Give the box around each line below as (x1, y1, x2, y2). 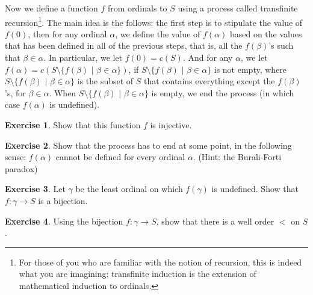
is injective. (150, 119, 192, 131)
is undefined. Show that (211, 182, 299, 195)
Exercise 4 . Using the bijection (5, 214, 123, 227)
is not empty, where (214, 63, 287, 75)
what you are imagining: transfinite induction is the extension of (19, 267, 256, 280)
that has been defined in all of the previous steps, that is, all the (5, 39, 243, 52)
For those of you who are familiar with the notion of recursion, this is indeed (19, 255, 302, 268)
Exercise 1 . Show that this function (5, 119, 141, 131)
